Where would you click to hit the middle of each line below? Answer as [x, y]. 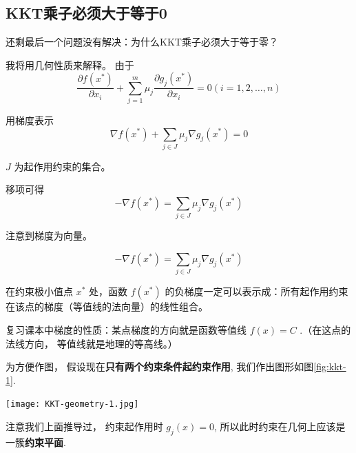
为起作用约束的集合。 [62, 166]
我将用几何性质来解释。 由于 [70, 64]
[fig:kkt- [330, 366]
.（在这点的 [325, 329]
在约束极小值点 [39, 291]
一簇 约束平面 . [36, 442]
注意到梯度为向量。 [49, 235]
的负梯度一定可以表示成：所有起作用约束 [256, 291]
